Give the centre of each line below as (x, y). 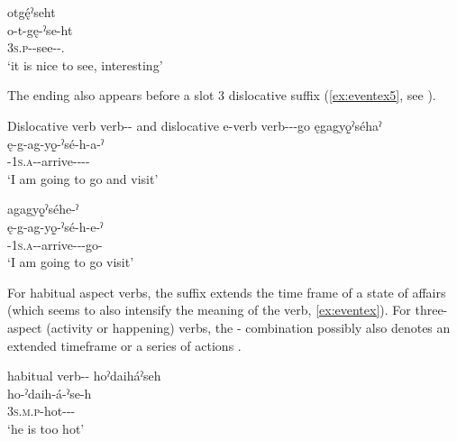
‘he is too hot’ (46, 428)
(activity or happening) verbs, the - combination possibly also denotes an (248, 327)
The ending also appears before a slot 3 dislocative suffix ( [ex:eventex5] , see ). (222, 95)
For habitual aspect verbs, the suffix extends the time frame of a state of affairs (227, 292)
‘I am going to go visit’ (71, 262)
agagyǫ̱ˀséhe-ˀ (43, 209)
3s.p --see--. (36, 47)
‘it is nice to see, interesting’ (85, 64)
